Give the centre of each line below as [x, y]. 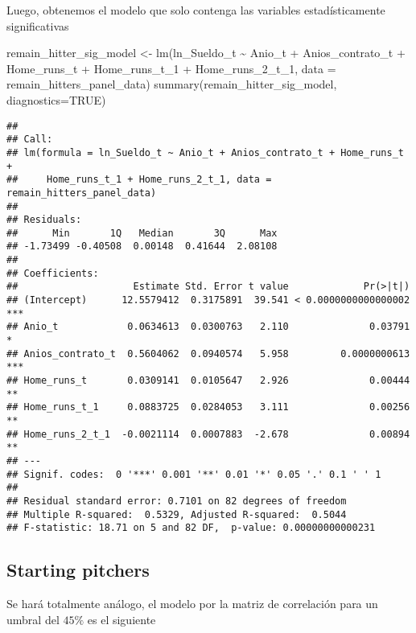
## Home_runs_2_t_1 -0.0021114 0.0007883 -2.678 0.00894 [208, 434]
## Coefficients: [53, 273]
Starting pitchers [78, 570]
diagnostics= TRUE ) [56, 99]
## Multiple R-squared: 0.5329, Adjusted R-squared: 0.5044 [177, 514]
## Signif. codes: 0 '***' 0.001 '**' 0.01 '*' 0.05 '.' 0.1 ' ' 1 [194, 474]
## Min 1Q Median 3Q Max [142, 233]
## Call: [30, 140]
